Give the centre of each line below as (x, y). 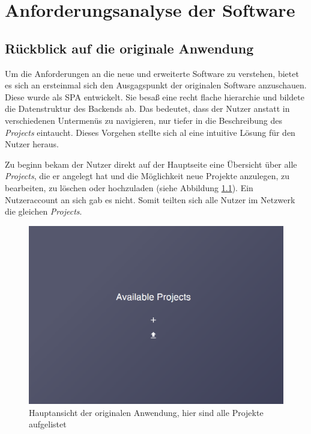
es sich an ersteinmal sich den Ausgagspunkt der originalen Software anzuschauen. (156, 85)
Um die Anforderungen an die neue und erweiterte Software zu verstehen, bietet (152, 73)
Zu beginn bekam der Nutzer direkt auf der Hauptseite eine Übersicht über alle (151, 164)
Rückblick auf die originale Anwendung (129, 48)
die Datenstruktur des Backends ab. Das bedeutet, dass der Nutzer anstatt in (147, 108)
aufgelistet (48, 424)
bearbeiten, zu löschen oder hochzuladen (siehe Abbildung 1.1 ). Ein (129, 187)
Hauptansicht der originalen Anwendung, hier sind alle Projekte (146, 412)
